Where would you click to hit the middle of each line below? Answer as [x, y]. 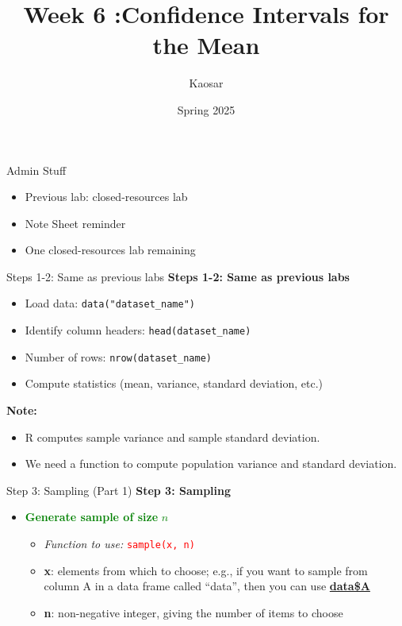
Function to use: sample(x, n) [119, 543]
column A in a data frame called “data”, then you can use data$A [207, 586]
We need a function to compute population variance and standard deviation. [211, 464]
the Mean [206, 45]
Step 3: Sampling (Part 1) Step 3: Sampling [119, 490]
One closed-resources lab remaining [110, 250]
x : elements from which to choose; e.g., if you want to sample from [206, 570]
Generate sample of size [92, 517]
